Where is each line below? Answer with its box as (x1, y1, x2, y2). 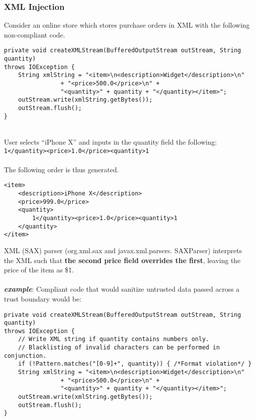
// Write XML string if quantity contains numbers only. (18, 336, 210, 343)
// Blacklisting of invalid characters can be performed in (18, 344, 220, 351)
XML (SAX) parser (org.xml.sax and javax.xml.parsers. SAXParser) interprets (4, 245, 242, 255)
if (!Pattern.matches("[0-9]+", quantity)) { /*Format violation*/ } (18, 360, 252, 368)
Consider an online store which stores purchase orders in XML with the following (4, 20, 250, 30)
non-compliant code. (4, 29, 65, 39)
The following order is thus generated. (4, 164, 119, 174)
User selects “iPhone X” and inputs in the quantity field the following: (4, 136, 217, 147)
